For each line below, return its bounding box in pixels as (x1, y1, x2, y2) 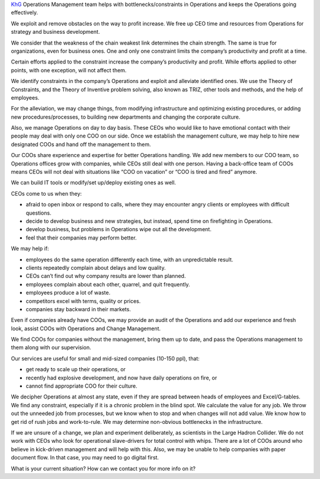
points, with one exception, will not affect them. (11, 66, 127, 74)
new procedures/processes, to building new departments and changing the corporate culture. (11, 113, 241, 120)
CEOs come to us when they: (11, 190, 82, 197)
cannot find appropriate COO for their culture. (25, 382, 137, 389)
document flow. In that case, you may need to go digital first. (11, 454, 159, 461)
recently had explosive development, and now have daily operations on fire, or (25, 374, 217, 381)
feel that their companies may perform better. (25, 234, 137, 241)
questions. (25, 209, 52, 216)
